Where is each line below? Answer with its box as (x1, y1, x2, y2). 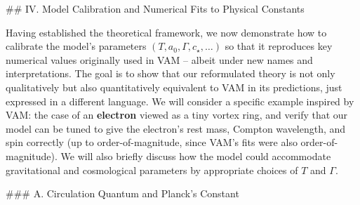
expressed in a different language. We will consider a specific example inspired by (6, 93, 354, 108)
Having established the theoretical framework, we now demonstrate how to (6, 25, 327, 39)
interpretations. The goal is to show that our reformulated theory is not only (6, 66, 335, 81)
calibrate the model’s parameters (6, 39, 147, 53)
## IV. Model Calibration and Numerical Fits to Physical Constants (6, 1, 305, 15)
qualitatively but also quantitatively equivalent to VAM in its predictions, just (6, 79, 342, 94)
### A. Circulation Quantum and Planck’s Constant (6, 186, 239, 201)
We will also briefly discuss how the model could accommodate (60, 148, 331, 163)
